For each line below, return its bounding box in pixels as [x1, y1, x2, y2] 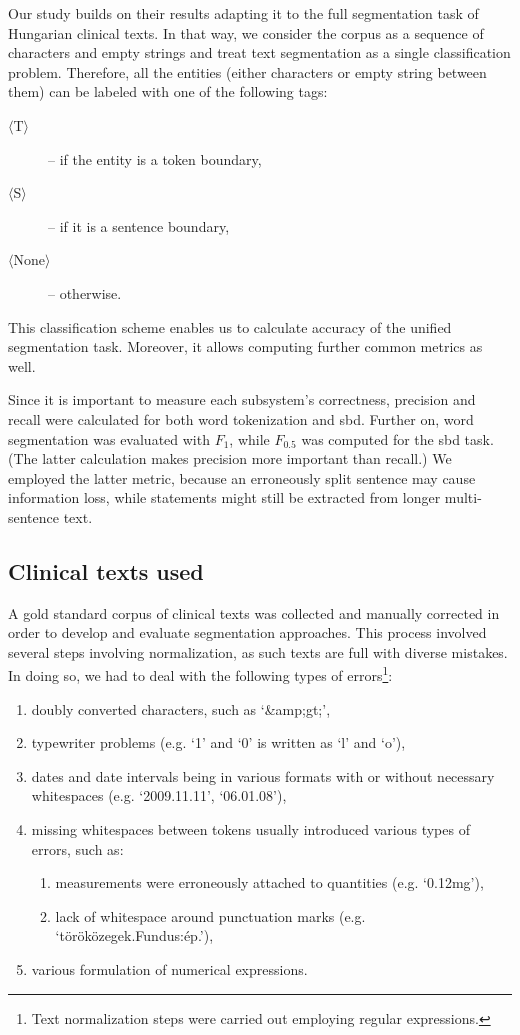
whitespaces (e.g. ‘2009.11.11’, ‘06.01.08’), [31, 785, 287, 806]
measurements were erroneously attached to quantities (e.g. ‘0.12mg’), [55, 872, 484, 893]
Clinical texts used [8, 555, 204, 586]
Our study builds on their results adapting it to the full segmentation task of [8, 3, 479, 23]
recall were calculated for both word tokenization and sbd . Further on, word [8, 408, 474, 429]
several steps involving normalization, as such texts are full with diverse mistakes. [8, 641, 508, 662]
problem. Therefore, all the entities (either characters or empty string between [8, 61, 487, 82]
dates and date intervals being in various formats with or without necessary [31, 765, 495, 786]
